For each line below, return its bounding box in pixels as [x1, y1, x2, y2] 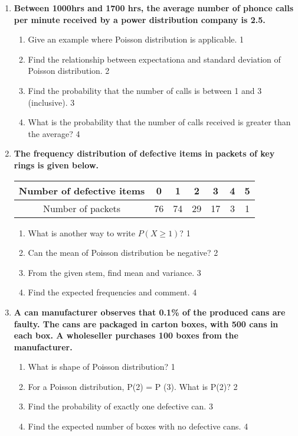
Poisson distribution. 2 [28, 64, 110, 77]
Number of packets [42, 201, 121, 215]
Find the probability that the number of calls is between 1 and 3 [28, 84, 262, 96]
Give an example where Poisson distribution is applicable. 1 [28, 33, 244, 45]
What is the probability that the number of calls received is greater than [28, 116, 291, 128]
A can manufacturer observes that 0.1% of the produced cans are [14, 305, 286, 318]
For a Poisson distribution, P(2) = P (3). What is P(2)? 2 [28, 380, 238, 392]
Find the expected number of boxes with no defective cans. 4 [28, 420, 248, 432]
